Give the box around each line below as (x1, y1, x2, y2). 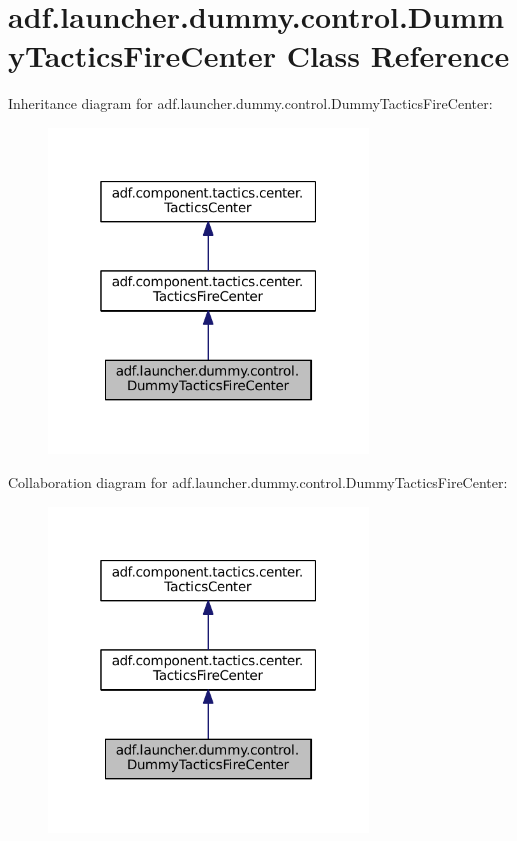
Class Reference (286, 35, 510, 76)
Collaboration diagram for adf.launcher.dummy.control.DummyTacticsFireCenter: (8, 471, 508, 492)
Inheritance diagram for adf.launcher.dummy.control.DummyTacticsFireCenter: (8, 93, 493, 114)
